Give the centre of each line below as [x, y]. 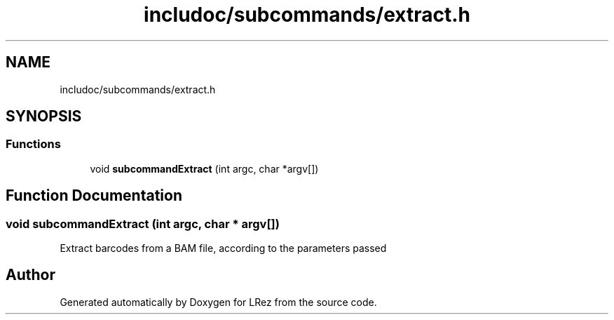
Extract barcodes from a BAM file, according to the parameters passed [223, 248]
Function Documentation [94, 196]
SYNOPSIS [44, 116]
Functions [33, 144]
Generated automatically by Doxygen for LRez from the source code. [218, 302]
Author [30, 275]
